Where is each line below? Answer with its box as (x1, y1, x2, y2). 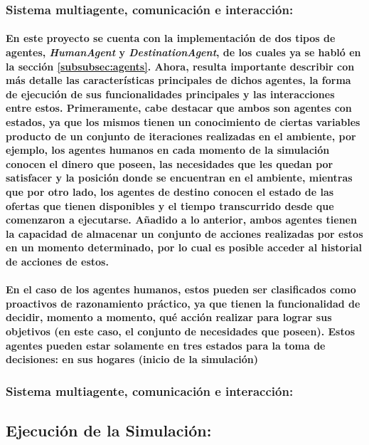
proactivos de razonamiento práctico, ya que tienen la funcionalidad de (6, 295, 360, 310)
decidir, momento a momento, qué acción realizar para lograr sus (6, 310, 332, 325)
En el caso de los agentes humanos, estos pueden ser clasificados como (6, 282, 356, 297)
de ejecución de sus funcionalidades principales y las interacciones (6, 86, 335, 101)
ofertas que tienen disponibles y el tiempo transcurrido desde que (6, 198, 334, 213)
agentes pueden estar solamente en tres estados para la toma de (6, 337, 326, 352)
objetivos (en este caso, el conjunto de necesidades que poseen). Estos (6, 323, 355, 338)
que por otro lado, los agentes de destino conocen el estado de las (6, 184, 334, 199)
